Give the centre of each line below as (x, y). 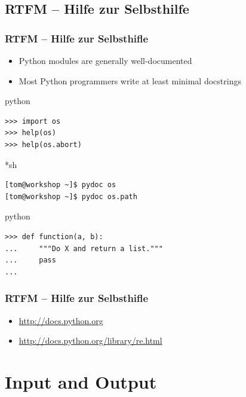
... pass (30, 260)
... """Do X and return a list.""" (84, 248)
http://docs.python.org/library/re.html (90, 340)
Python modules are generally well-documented (105, 60)
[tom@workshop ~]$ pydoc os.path (71, 196)
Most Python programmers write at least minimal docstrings (130, 80)
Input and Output (81, 381)
